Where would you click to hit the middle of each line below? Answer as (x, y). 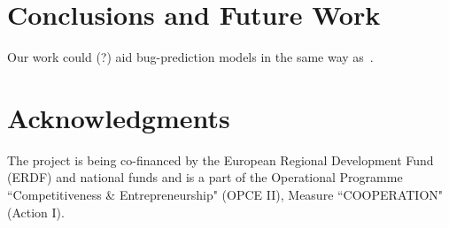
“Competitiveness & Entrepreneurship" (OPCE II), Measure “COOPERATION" (225, 195)
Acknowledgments (119, 117)
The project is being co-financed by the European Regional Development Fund (221, 160)
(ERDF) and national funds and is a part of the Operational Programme (205, 177)
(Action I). (36, 212)
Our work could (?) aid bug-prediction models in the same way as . (190, 57)
